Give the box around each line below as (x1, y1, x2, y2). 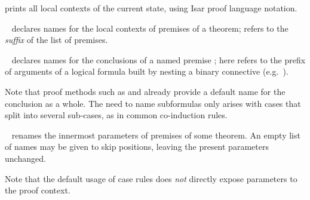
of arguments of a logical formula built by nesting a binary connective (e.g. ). (5, 65, 288, 78)
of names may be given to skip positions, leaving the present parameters (5, 140, 269, 153)
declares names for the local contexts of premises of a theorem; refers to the (11, 21, 288, 34)
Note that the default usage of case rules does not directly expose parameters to (5, 172, 297, 184)
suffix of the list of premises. (5, 33, 108, 46)
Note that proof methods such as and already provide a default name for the (5, 85, 286, 97)
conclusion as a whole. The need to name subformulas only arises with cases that (5, 97, 301, 109)
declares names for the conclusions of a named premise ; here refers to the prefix (11, 53, 306, 66)
